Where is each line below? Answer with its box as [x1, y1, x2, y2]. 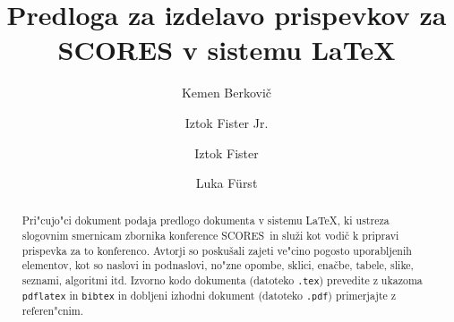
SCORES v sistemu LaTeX [57, 31, 396, 68]
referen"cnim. [21, 303, 84, 318]
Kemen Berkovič [181, 83, 272, 102]
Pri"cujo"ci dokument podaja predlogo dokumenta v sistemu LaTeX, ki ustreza [21, 213, 390, 228]
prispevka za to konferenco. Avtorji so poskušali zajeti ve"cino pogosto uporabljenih [21, 242, 412, 258]
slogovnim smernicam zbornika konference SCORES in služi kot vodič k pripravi [21, 228, 399, 243]
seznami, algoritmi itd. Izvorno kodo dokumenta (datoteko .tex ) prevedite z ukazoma [21, 273, 423, 288]
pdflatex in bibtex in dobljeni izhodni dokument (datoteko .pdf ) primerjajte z [21, 288, 397, 303]
